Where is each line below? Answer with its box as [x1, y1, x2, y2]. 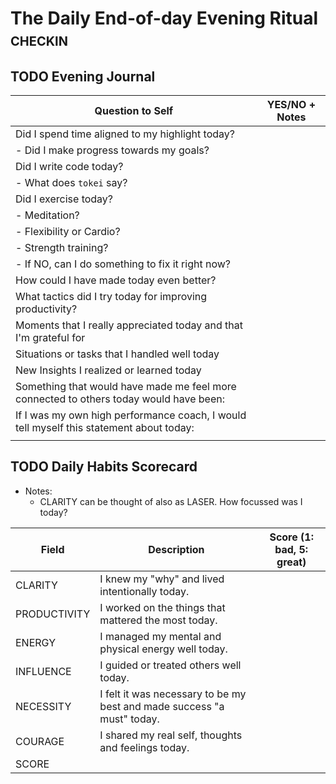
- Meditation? [15, 208, 80, 222]
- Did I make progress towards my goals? [15, 143, 210, 157]
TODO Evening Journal [10, 68, 156, 85]
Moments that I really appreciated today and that [15, 318, 243, 332]
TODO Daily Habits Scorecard [10, 458, 198, 476]
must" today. [99, 712, 160, 726]
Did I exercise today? [15, 192, 114, 206]
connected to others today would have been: [15, 392, 226, 406]
